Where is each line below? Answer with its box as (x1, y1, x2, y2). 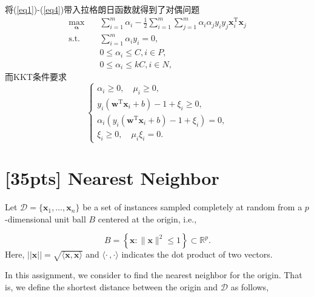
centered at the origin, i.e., (98, 212, 197, 225)
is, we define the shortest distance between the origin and (5, 280, 218, 293)
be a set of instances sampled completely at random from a (82, 201, 302, 213)
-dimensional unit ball (5, 212, 86, 225)
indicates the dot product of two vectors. (121, 248, 273, 261)
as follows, (230, 280, 269, 293)
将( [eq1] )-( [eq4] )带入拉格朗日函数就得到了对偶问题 (5, 3, 200, 15)
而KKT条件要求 (5, 70, 67, 83)
